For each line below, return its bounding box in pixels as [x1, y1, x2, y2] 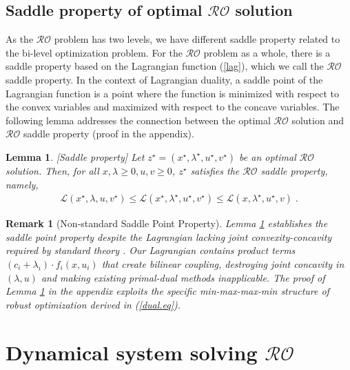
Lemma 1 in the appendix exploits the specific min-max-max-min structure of [6, 284, 329, 298]
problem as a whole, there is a [203, 45, 331, 59]
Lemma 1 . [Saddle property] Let [6, 149, 145, 164]
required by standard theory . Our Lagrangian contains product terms [6, 243, 296, 257]
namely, [6, 177, 39, 191]
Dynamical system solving [6, 338, 258, 366]
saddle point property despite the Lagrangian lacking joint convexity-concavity [6, 229, 332, 244]
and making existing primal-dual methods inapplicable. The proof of [41, 270, 325, 284]
